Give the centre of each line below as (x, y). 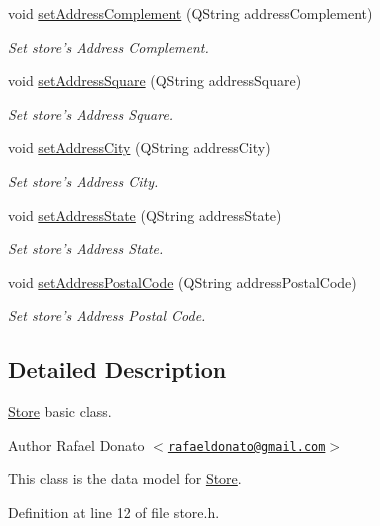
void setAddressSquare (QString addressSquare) (155, 80)
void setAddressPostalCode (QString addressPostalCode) (182, 281)
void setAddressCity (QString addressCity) (139, 147)
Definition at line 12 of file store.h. (114, 511)
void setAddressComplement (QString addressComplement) (190, 13)
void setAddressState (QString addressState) (145, 214)
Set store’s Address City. (83, 180)
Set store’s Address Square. (91, 113)
